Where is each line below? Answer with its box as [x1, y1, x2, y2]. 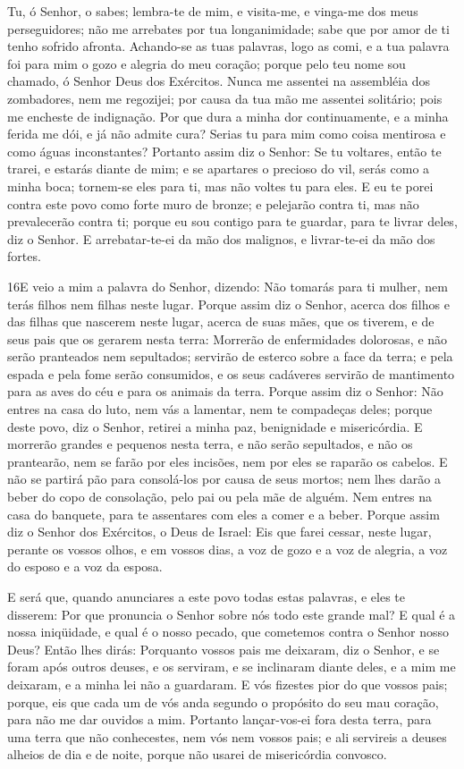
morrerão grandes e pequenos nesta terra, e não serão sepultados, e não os [7, 435, 413, 453]
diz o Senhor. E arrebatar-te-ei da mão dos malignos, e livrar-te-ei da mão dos [7, 229, 435, 248]
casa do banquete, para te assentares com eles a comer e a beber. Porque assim [7, 504, 440, 523]
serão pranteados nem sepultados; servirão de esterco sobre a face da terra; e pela [7, 347, 453, 366]
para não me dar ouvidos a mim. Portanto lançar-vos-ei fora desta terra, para [7, 710, 432, 729]
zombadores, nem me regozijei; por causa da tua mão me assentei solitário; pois [7, 89, 443, 107]
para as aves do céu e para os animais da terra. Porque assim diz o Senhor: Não [7, 382, 443, 401]
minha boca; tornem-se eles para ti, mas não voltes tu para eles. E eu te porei [7, 176, 434, 195]
